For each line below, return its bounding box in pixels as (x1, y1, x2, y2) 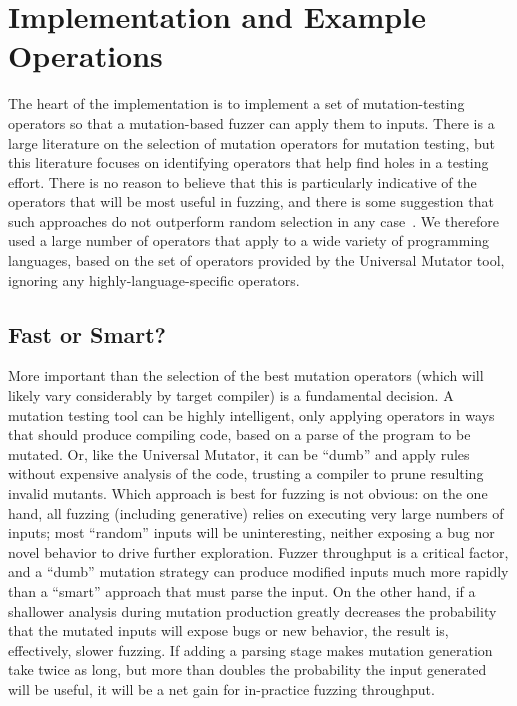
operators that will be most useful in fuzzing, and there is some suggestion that (8, 191, 494, 212)
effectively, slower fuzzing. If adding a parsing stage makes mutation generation (8, 639, 493, 660)
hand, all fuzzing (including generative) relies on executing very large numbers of (8, 502, 504, 523)
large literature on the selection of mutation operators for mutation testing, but (8, 132, 495, 153)
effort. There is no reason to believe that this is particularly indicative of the (8, 171, 477, 192)
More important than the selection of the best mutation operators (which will (8, 365, 484, 386)
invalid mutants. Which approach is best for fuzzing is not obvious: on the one (8, 483, 488, 504)
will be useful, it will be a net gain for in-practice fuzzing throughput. (8, 678, 435, 699)
